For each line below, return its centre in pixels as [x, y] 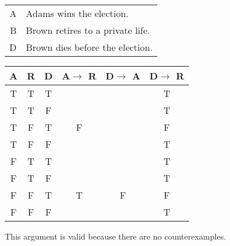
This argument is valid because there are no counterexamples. [116, 236]
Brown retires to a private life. [88, 30]
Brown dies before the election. [89, 47]
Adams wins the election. [77, 13]
